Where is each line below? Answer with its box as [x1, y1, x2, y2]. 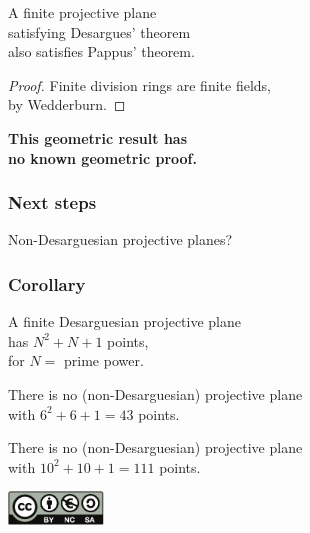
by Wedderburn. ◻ [8, 94, 126, 115]
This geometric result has [8, 127, 188, 148]
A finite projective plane [8, 2, 157, 22]
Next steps [8, 190, 97, 215]
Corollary [8, 271, 86, 296]
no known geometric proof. [8, 147, 197, 168]
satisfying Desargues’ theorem [8, 21, 191, 42]
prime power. [64, 350, 144, 371]
